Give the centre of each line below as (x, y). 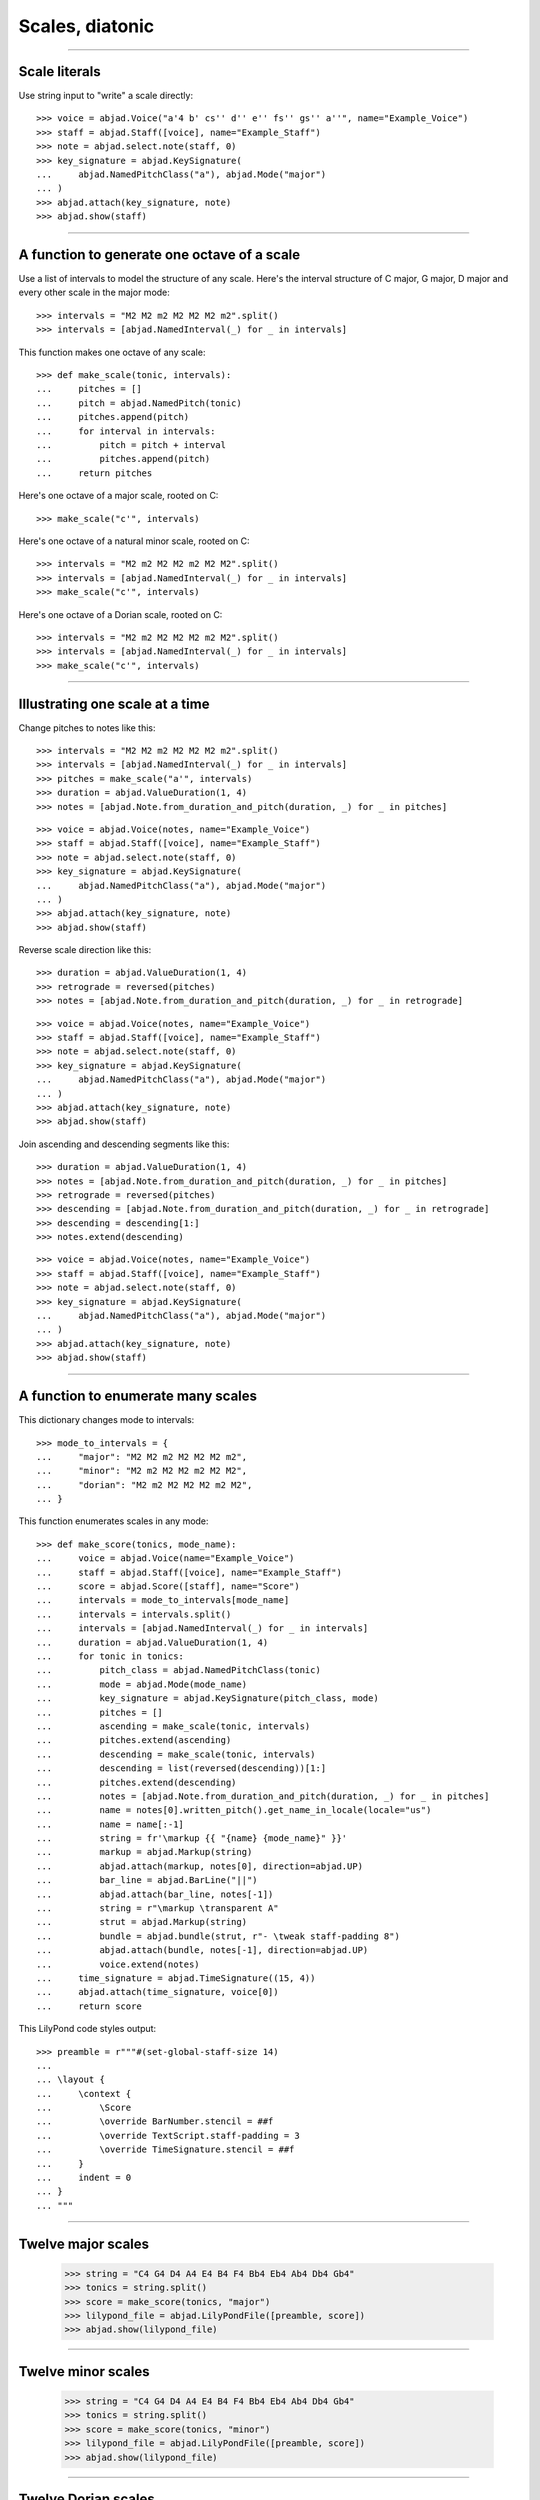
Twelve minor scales (84, 2371)
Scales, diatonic (86, 26)
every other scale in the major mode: (94, 292)
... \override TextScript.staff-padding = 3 (168, 2135)
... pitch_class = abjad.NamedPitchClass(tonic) (179, 1670)
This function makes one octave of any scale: (112, 352)
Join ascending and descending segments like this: (124, 1144)
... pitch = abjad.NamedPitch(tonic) (139, 403)
